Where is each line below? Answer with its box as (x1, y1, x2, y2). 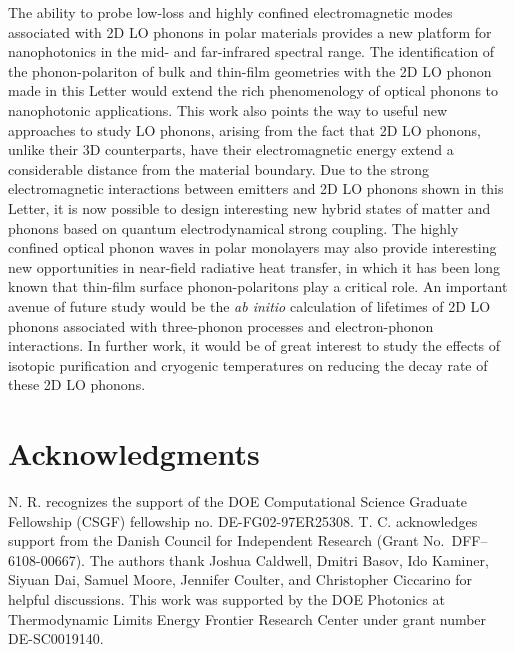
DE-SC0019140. (8, 628, 104, 649)
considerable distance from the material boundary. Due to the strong (8, 158, 430, 179)
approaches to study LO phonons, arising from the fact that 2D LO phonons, (8, 119, 481, 140)
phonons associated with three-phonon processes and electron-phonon (8, 315, 434, 336)
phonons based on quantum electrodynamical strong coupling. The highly (8, 217, 459, 238)
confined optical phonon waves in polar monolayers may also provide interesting (8, 237, 497, 258)
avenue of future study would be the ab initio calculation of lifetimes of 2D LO (8, 295, 491, 316)
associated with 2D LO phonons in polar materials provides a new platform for (8, 21, 492, 42)
